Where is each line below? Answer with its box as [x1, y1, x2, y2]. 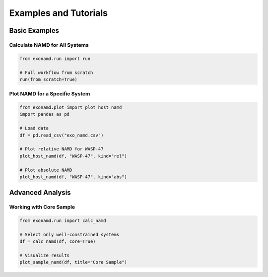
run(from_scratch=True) [19, 76, 78, 82]
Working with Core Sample [9, 204, 75, 210]
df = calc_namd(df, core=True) [19, 239, 96, 244]
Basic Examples [9, 26, 60, 35]
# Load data [19, 126, 49, 131]
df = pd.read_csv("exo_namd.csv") [19, 132, 104, 138]
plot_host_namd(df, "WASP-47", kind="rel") [19, 153, 128, 159]
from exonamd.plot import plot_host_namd [19, 105, 122, 110]
